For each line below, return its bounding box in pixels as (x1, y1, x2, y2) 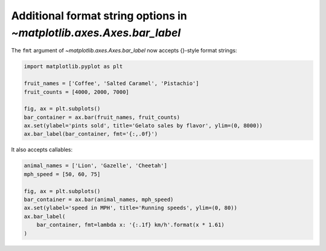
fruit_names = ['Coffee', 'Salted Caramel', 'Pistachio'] (24, 80, 199, 87)
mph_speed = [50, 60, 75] (24, 171, 101, 177)
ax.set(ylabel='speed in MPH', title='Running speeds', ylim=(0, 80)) (24, 205, 238, 211)
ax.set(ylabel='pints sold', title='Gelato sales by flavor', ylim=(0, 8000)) (24, 122, 263, 129)
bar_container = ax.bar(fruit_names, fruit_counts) (24, 113, 181, 121)
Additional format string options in (11, 9, 187, 22)
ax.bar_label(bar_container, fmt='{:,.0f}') (24, 130, 158, 138)
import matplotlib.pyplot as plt (24, 63, 123, 70)
